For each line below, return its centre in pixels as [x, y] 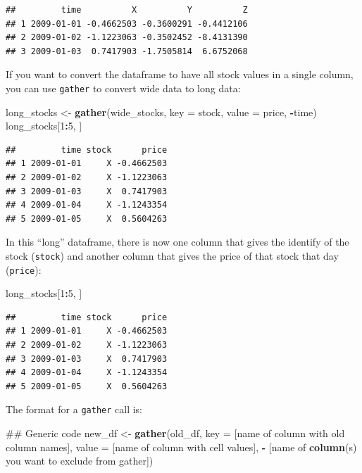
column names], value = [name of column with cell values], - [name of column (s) [181, 447]
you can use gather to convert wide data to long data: [123, 88]
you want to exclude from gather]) [80, 461]
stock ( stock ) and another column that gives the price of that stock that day [172, 255]
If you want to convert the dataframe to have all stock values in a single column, [180, 74]
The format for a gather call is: [74, 409]
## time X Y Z [127, 10]
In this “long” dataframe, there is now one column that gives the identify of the [177, 242]
